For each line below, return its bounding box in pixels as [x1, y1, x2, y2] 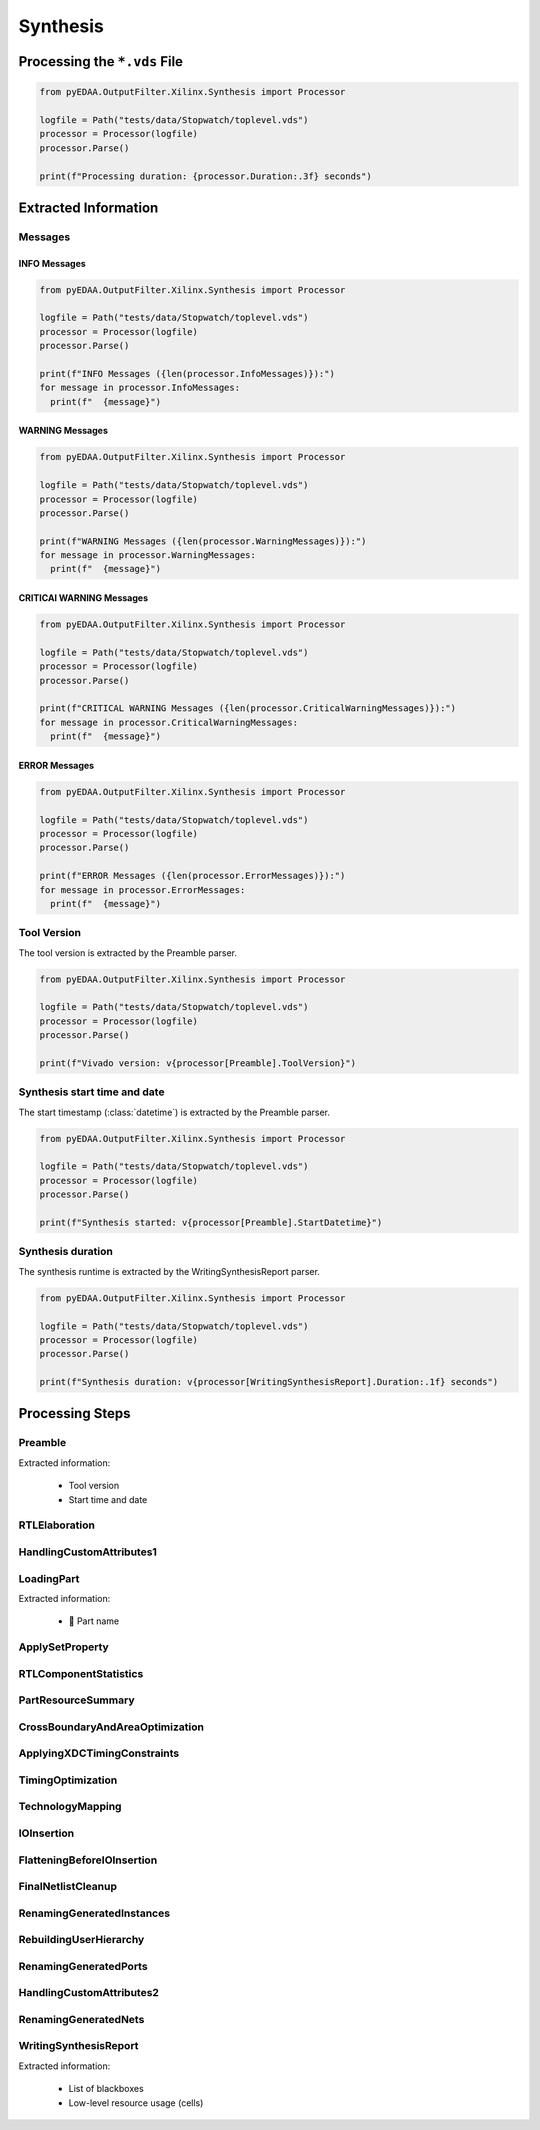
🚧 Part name [68, 1615, 120, 1627]
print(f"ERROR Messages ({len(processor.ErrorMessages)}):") [39, 870, 346, 882]
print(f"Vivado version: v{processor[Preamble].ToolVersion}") [39, 1057, 357, 1069]
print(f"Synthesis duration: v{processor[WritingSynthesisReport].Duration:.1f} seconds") [39, 1376, 499, 1388]
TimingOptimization [18, 1773, 118, 1787]
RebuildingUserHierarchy [18, 1933, 145, 1947]
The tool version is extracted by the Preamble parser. [18, 946, 238, 959]
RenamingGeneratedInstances [18, 1906, 170, 1920]
